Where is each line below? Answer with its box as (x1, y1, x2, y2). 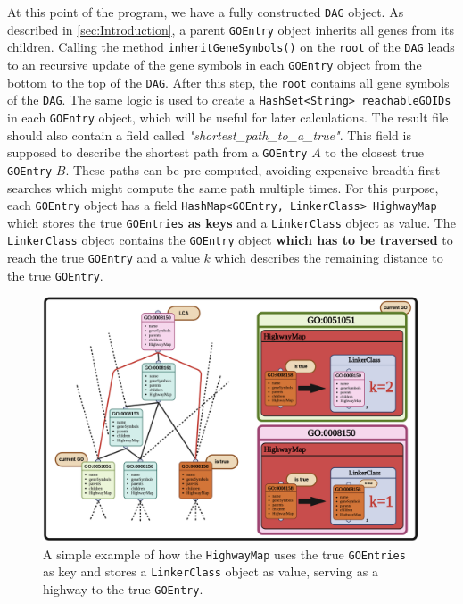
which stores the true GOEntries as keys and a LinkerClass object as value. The (7, 213, 456, 231)
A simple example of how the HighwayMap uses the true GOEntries (43, 544, 406, 563)
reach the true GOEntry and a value (7, 248, 200, 267)
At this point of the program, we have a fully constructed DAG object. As (7, 3, 404, 21)
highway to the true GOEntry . (43, 580, 203, 599)
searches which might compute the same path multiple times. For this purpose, (7, 178, 439, 197)
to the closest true (325, 143, 424, 162)
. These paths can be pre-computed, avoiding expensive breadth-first (65, 160, 441, 179)
